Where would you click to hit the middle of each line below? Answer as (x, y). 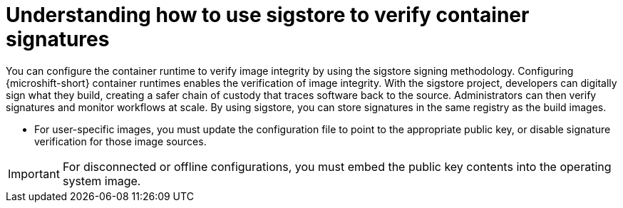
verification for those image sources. (120, 141)
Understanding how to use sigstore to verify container (268, 15)
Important (34, 173)
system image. (102, 181)
